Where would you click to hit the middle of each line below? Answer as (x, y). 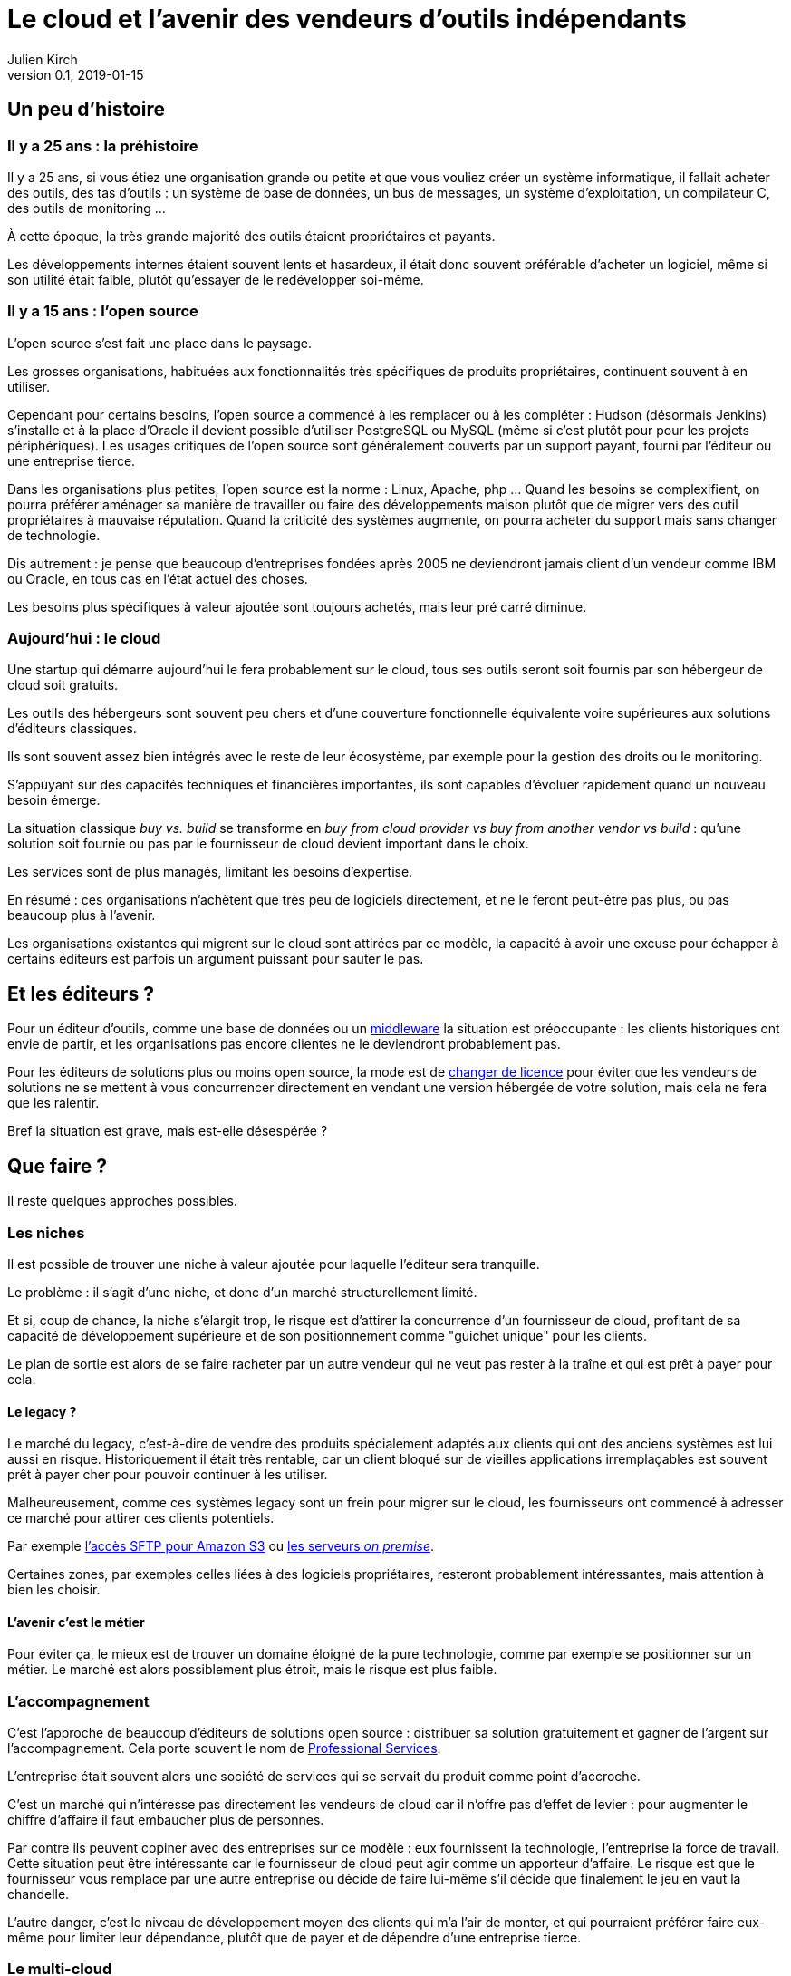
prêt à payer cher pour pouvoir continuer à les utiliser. (168, 1475)
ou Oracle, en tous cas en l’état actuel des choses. (158, 578)
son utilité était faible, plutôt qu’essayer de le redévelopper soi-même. (216, 279)
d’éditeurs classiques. (72, 729)
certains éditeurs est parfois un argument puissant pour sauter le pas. (216, 959)
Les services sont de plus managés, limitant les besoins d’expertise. (210, 872)
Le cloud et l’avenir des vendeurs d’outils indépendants (347, 19)
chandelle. (39, 1894)
